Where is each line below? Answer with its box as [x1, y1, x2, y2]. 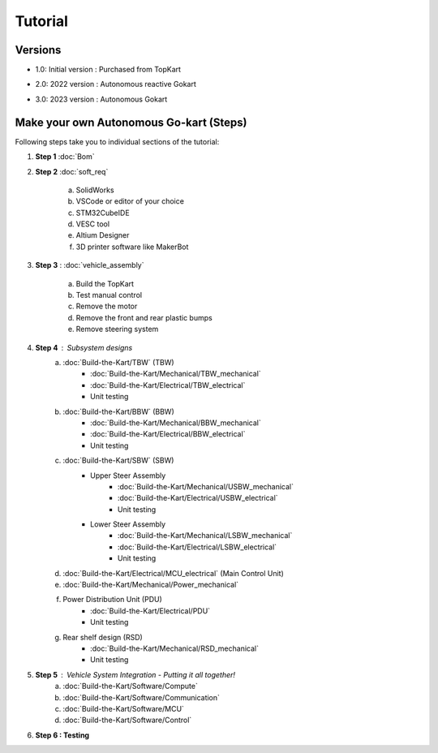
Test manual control [75, 290, 142, 300]
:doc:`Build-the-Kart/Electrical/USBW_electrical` [118, 493, 279, 503]
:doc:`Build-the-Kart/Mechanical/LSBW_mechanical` [118, 531, 293, 540]
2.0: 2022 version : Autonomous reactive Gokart [35, 80, 196, 89]
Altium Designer [75, 230, 130, 240]
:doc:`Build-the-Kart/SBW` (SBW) [62, 455, 174, 466]
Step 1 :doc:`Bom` [35, 152, 95, 161]
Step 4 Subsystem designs [35, 342, 133, 352]
